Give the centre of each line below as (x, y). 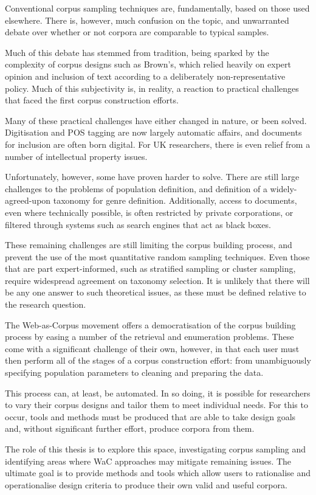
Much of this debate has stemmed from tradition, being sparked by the (137, 52)
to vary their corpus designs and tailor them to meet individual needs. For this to (156, 405)
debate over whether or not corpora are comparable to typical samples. (137, 32)
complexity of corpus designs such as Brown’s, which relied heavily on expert (148, 64)
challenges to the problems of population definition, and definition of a (136, 188)
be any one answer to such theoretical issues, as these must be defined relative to (156, 292)
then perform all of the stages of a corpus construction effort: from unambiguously (158, 360)
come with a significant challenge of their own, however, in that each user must (152, 348)
